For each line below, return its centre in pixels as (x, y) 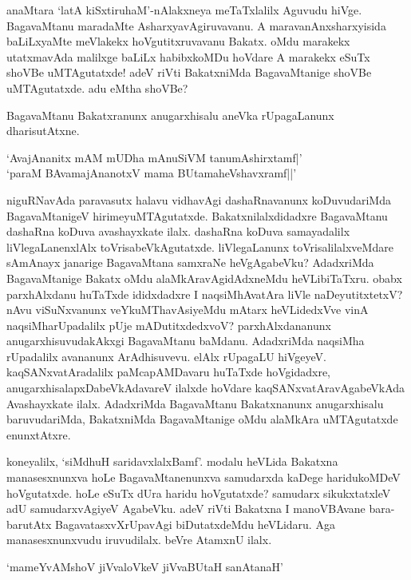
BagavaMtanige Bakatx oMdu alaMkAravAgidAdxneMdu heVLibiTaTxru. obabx (204, 278)
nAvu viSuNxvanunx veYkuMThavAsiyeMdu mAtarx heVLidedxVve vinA (188, 310)
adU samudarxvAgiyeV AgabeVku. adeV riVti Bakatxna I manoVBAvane (186, 508)
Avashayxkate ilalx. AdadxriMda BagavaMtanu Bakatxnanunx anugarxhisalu (195, 403)
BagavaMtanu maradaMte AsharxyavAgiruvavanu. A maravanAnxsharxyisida (196, 25)
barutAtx (29, 524)
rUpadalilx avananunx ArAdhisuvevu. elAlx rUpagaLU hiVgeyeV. (167, 356)
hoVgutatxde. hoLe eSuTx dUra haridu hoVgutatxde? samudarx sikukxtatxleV (199, 493)
